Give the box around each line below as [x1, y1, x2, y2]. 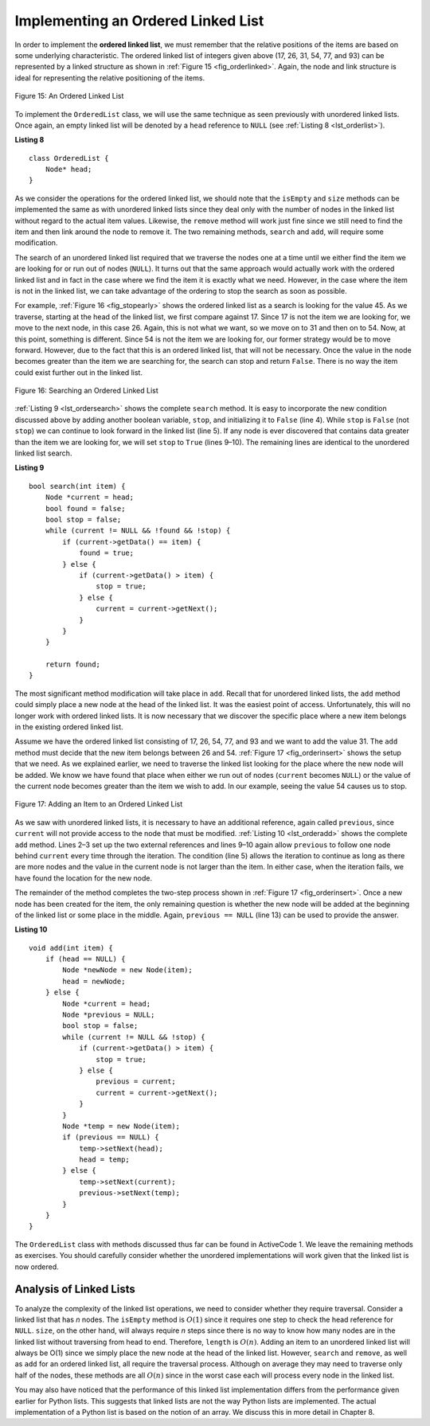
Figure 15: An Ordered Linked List [14, 92, 124, 101]
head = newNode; [62, 976, 126, 986]
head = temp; [79, 1155, 131, 1164]
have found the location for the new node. [14, 873, 153, 883]
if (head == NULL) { [45, 955, 126, 963]
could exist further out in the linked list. [14, 367, 143, 377]
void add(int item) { [29, 944, 113, 952]
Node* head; [45, 165, 92, 174]
